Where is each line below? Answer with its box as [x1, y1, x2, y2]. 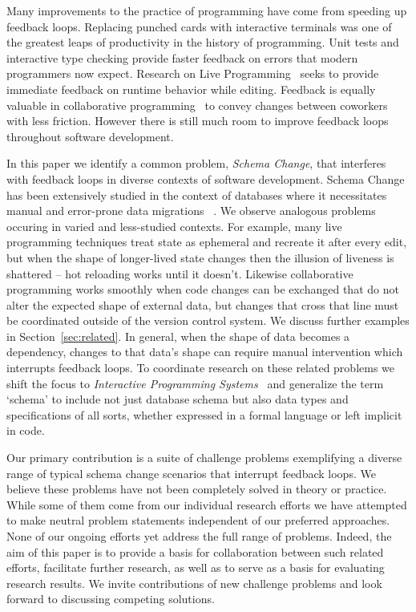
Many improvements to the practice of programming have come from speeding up [6, 2, 407, 18]
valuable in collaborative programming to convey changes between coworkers [6, 96, 388, 113]
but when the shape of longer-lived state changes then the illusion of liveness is [6, 249, 394, 265]
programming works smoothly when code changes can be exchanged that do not [6, 281, 399, 298]
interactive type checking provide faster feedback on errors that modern [6, 49, 358, 66]
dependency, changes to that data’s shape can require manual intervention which [6, 343, 403, 360]
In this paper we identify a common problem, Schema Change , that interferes [6, 155, 386, 172]
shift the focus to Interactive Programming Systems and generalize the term [6, 375, 384, 391]
